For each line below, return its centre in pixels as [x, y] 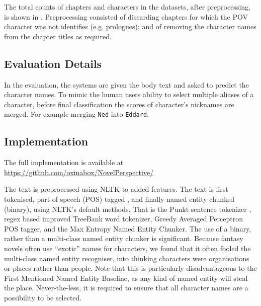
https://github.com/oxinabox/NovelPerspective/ [79, 172]
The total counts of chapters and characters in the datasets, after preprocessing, [127, 7]
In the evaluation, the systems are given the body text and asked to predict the [126, 84]
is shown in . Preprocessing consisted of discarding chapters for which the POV [126, 16]
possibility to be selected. [43, 297]
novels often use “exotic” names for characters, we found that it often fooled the [127, 248]
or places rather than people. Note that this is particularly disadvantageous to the [130, 268]
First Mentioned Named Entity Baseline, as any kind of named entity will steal [126, 278]
